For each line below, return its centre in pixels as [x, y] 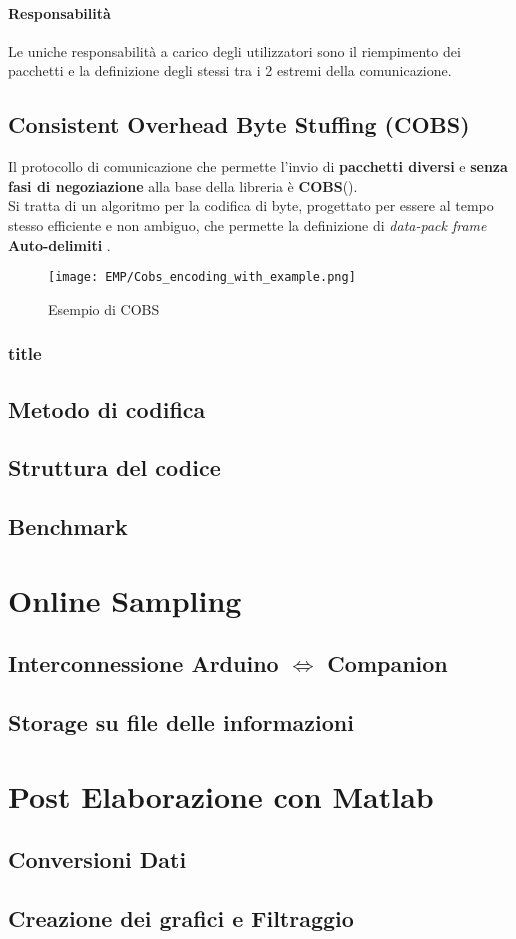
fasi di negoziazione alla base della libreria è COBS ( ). [183, 185]
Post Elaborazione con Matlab [221, 795]
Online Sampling [125, 599]
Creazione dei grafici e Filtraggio [181, 918]
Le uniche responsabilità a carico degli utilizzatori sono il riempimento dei [234, 50]
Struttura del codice [114, 467]
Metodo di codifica [107, 408]
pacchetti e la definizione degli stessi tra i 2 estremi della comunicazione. [230, 70]
